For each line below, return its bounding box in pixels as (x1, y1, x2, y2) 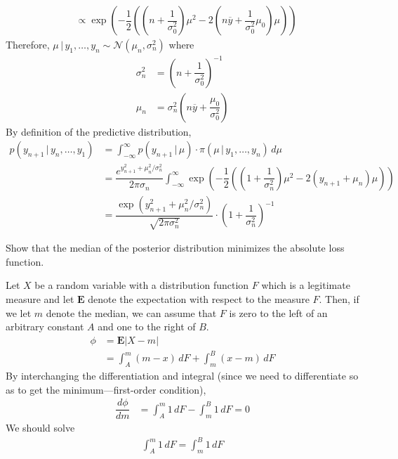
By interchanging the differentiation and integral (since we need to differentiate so (6, 368, 359, 383)
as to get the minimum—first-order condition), (6, 382, 206, 396)
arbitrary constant (6, 319, 84, 334)
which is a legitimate (261, 278, 350, 292)
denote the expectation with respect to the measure (88, 291, 310, 306)
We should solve (6, 420, 75, 435)
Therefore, (6, 37, 50, 52)
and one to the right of (98, 319, 196, 334)
